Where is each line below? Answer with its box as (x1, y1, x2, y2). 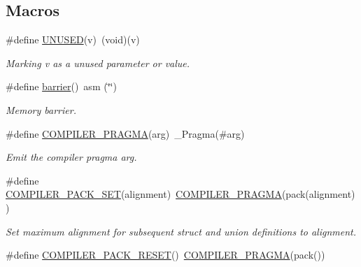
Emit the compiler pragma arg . (6, 150, 137, 164)
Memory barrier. (6, 102, 76, 117)
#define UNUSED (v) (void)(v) (6, 32, 140, 47)
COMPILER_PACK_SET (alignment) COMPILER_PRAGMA (6, 187, 282, 201)
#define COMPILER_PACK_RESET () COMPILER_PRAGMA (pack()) (6, 247, 325, 262)
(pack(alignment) (281, 187, 355, 201)
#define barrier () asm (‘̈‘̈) (6, 79, 117, 94)
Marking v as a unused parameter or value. (6, 55, 190, 70)
